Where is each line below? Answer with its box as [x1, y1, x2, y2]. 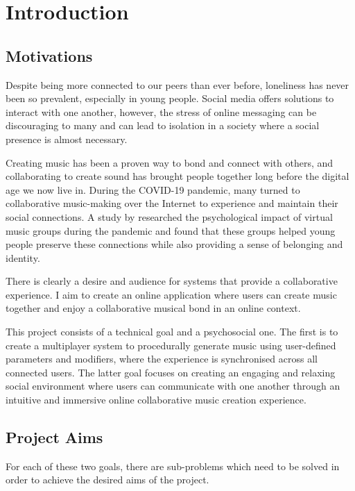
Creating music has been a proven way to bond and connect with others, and [6, 155, 334, 169]
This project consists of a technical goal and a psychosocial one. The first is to [6, 324, 338, 339]
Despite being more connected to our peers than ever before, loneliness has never [6, 77, 349, 92]
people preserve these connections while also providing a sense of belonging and [6, 237, 343, 251]
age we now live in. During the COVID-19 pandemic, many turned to [6, 182, 300, 197]
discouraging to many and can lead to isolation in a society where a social [6, 118, 320, 133]
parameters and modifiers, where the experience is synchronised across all [6, 351, 318, 366]
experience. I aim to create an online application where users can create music [6, 287, 337, 301]
